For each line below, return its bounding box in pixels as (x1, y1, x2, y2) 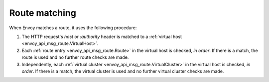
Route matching (9, 7, 77, 18)
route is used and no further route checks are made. (21, 54, 129, 60)
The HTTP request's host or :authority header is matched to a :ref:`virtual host (21, 34, 182, 40)
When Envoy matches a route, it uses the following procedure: (9, 25, 137, 31)
